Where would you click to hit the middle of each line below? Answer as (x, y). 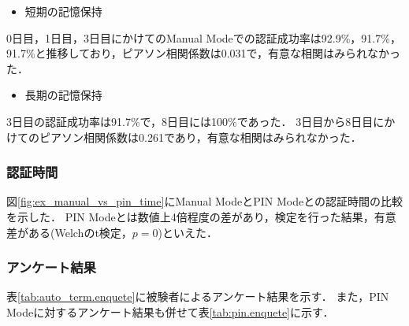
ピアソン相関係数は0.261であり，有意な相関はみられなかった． (200, 137)
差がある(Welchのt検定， (69, 232)
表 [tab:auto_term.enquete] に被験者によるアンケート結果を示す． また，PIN (198, 296)
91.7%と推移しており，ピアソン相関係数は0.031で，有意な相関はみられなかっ (204, 53)
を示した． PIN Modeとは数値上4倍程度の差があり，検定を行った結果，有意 (201, 216)
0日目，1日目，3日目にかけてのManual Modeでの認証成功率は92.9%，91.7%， (204, 37)
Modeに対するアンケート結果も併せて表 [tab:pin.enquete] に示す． (170, 311)
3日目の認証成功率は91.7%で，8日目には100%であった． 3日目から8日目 (190, 121)
